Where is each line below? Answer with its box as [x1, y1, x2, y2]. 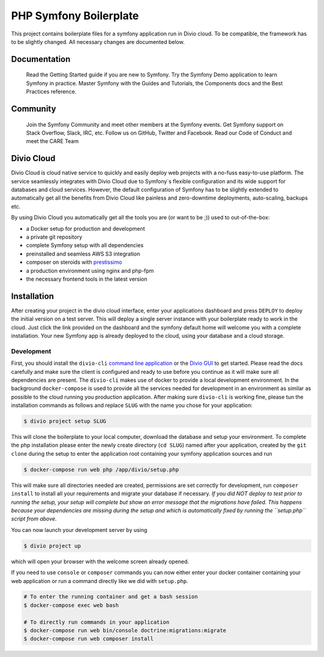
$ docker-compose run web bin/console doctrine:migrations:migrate [23, 627, 227, 634]
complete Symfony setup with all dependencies [26, 242, 144, 249]
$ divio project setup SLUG [23, 418, 106, 425]
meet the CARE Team [26, 138, 79, 145]
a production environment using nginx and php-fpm [26, 267, 154, 274]
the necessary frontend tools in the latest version [26, 275, 148, 283]
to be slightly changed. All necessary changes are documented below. [11, 38, 185, 45]
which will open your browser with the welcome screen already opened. [11, 558, 189, 565]
